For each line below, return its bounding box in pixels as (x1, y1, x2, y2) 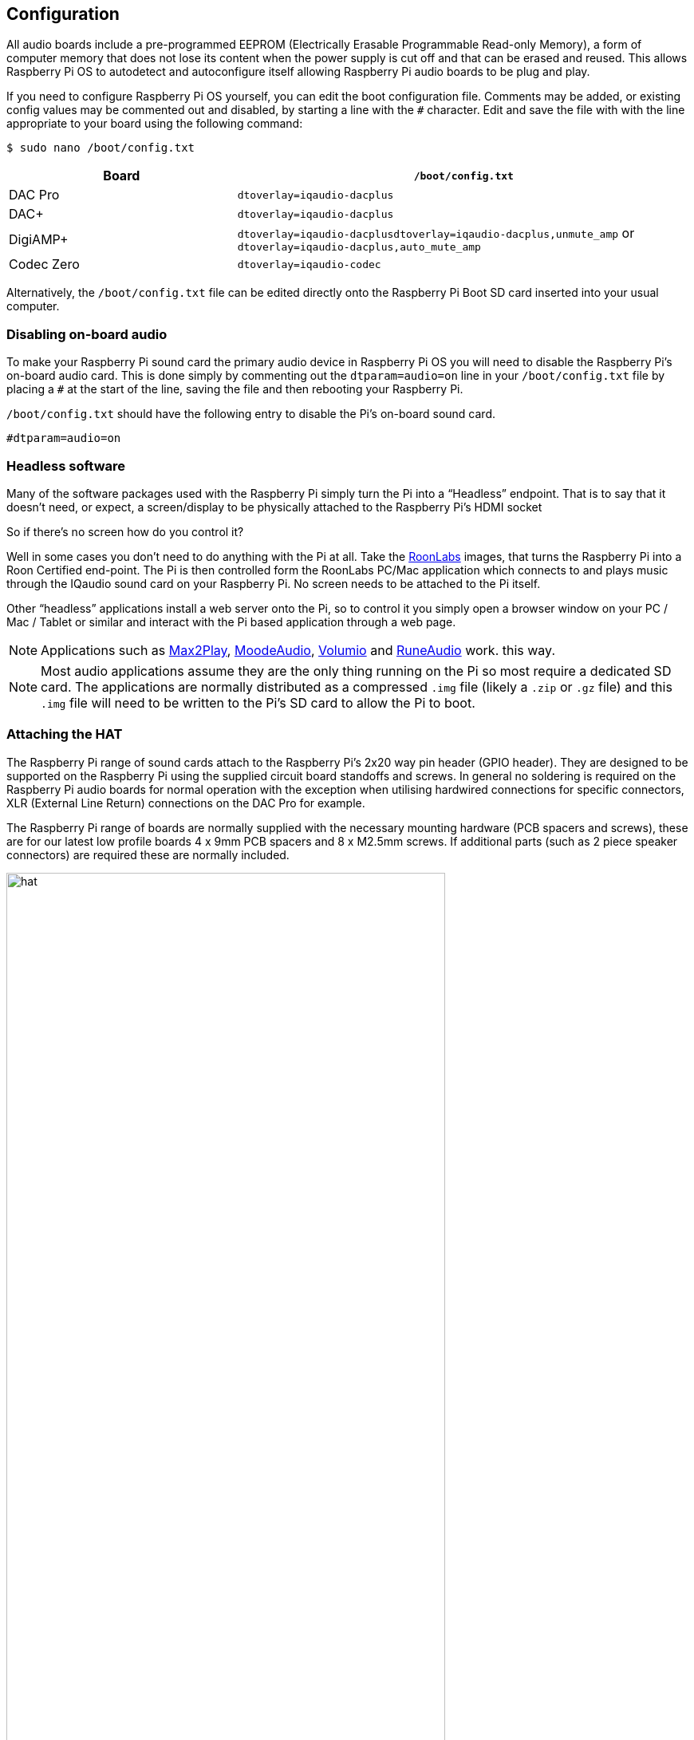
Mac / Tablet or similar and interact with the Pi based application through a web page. (6, 614, 456, 629)
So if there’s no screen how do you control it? (6, 524, 244, 539)
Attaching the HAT (6, 726, 123, 743)
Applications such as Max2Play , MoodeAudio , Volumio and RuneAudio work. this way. (41, 641, 556, 658)
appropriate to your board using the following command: (6, 116, 303, 131)
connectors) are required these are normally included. (6, 847, 290, 862)
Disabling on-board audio (6, 326, 168, 342)
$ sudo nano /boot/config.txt (6, 141, 195, 155)
